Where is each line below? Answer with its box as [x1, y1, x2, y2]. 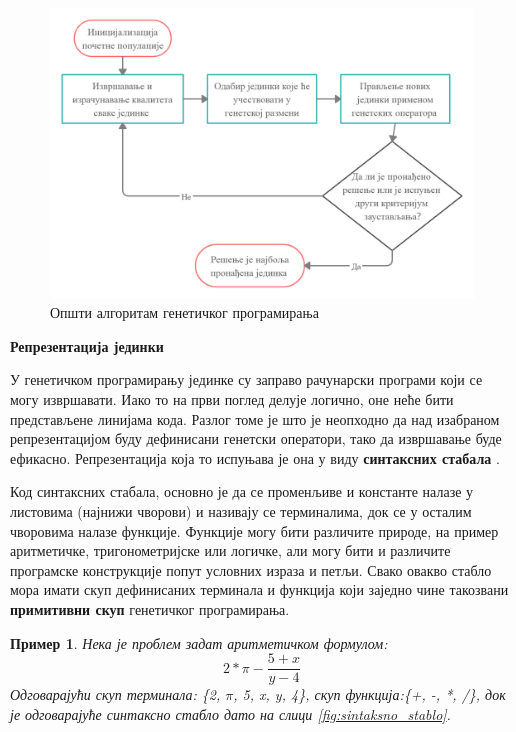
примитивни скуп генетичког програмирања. [10, 598, 290, 619]
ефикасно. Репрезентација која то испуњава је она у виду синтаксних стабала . [10, 447, 500, 468]
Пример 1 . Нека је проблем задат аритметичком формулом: [10, 632, 388, 653]
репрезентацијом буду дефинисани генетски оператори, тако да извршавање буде [10, 428, 502, 449]
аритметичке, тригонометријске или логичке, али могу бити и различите [10, 540, 451, 561]
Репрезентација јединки [10, 335, 164, 356]
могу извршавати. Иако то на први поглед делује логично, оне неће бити [10, 389, 454, 410]
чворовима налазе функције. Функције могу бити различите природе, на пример [10, 520, 499, 541]
